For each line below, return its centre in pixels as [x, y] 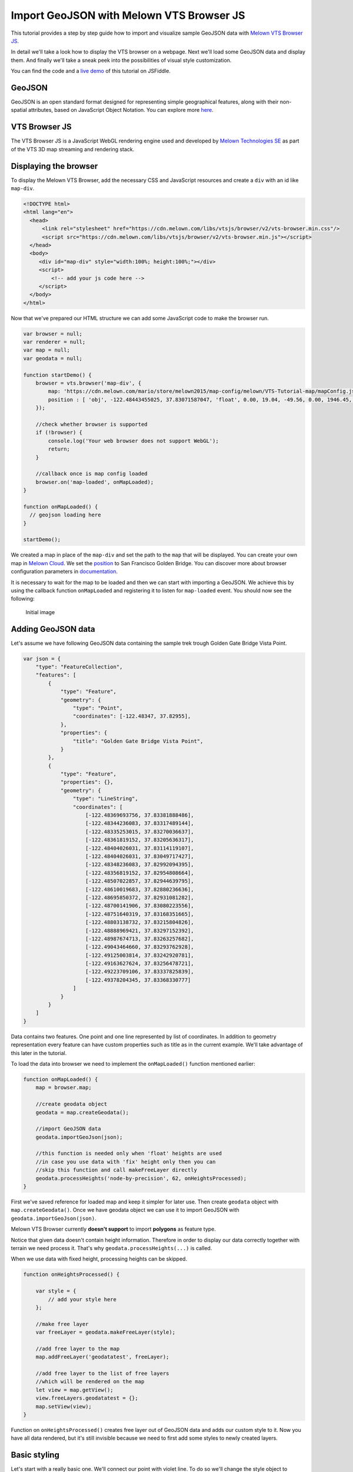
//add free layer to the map [78, 1349]
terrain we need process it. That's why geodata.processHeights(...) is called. [111, 1248]
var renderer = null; [54, 342]
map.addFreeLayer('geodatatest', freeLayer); [102, 1357]
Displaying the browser [54, 166]
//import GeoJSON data [68, 1129]
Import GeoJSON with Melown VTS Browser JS [128, 15]
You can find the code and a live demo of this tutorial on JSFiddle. [91, 71]
